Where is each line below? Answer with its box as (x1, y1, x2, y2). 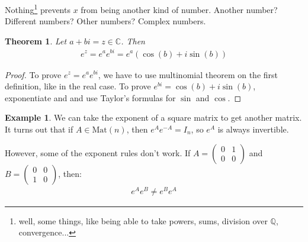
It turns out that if (5, 122, 73, 135)
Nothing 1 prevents (5, 2, 70, 15)
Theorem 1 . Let (5, 34, 67, 47)
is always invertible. (217, 122, 289, 135)
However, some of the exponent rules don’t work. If (5, 146, 191, 159)
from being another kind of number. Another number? (81, 3, 278, 15)
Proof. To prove (5, 68, 62, 80)
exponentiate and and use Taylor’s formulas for (5, 91, 176, 104)
